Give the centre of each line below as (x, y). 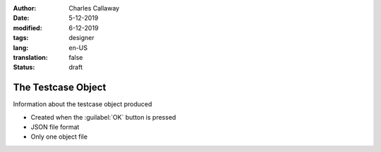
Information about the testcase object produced (83, 104)
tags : (21, 38)
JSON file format (55, 127)
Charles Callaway (94, 8)
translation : (31, 57)
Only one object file (59, 137)
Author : (25, 8)
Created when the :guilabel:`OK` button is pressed (103, 117)
